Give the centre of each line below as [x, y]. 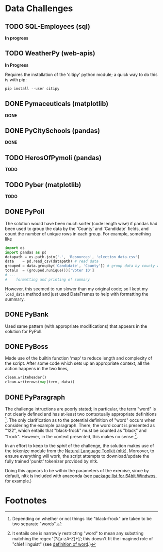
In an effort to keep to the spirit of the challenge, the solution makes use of [80, 446]
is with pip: [16, 80]
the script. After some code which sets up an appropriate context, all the [77, 363]
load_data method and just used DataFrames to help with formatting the [77, 294]
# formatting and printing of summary [48, 279]
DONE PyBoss [27, 347]
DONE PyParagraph [35, 397]
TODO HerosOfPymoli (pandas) [53, 158]
